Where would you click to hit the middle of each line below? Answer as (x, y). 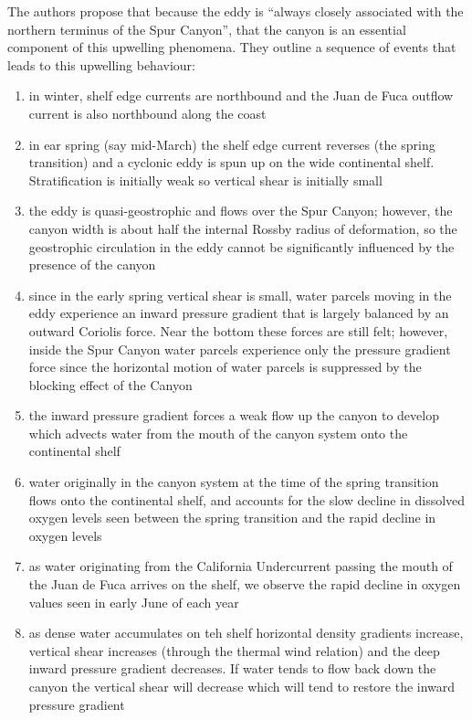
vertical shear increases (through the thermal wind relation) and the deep (234, 650)
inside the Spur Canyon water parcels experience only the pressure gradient (240, 349)
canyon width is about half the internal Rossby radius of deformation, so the (243, 228)
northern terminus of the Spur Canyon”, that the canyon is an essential (207, 29)
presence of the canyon (92, 265)
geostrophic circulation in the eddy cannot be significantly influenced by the (241, 246)
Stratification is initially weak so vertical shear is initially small (205, 180)
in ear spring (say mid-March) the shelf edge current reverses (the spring (232, 144)
